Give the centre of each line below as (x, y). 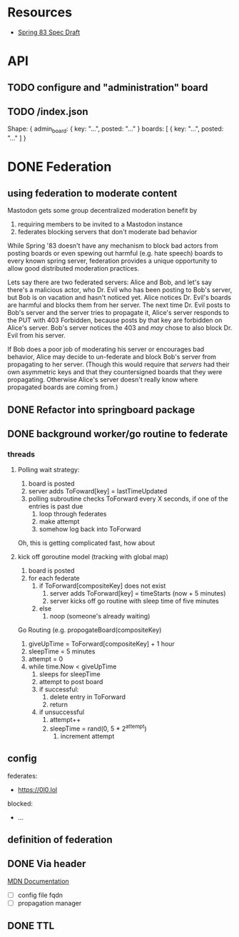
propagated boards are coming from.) (63, 387)
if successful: (59, 689)
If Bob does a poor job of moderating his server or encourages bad (106, 349)
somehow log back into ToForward (90, 529)
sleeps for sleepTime (70, 674)
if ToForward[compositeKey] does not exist (102, 586)
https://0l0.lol (37, 789)
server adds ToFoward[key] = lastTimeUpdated (98, 491)
